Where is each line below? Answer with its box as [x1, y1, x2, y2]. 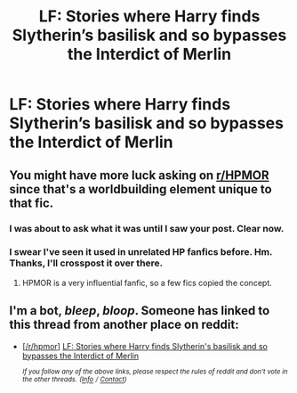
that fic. [9, 195, 54, 210]
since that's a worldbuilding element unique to [9, 181, 273, 197]
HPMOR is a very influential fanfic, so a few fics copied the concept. [21, 277, 273, 288]
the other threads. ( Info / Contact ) [21, 375, 127, 384]
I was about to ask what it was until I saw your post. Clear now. [9, 222, 285, 234]
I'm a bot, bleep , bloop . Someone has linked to [9, 303, 270, 318]
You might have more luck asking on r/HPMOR [9, 168, 269, 183]
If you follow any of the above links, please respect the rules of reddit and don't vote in [21, 367, 288, 376]
